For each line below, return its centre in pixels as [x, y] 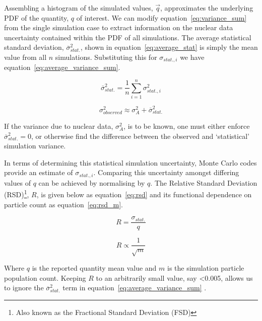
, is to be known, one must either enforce [187, 126]
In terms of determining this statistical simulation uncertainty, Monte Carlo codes [130, 162]
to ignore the [24, 288]
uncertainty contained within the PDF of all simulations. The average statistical [128, 37]
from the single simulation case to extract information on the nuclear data [119, 27]
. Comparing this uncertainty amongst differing [166, 172]
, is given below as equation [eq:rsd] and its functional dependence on [144, 194]
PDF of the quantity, [37, 17]
